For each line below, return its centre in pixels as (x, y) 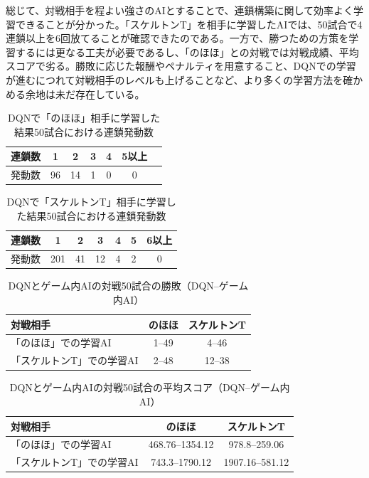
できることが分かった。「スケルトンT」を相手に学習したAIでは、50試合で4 (189, 24)
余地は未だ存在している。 (85, 94)
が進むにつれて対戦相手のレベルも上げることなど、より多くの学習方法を (175, 79)
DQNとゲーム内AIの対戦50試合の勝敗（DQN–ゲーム (128, 286)
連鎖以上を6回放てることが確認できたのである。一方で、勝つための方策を (177, 38)
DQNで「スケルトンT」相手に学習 (86, 202)
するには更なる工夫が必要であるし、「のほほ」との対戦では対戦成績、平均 (187, 52)
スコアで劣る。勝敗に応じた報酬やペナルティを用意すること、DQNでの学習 (181, 66)
